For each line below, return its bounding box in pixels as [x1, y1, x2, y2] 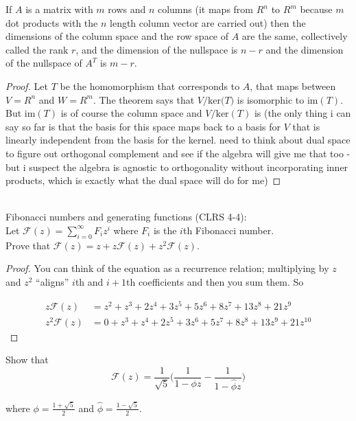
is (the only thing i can [254, 106, 351, 120]
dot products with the [5, 15, 98, 30]
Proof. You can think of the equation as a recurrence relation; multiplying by [5, 261, 329, 275]
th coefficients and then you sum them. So [126, 274, 304, 288]
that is [292, 119, 320, 133]
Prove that [5, 238, 51, 252]
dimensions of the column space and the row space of [5, 29, 229, 43]
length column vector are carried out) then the [110, 15, 306, 30]
